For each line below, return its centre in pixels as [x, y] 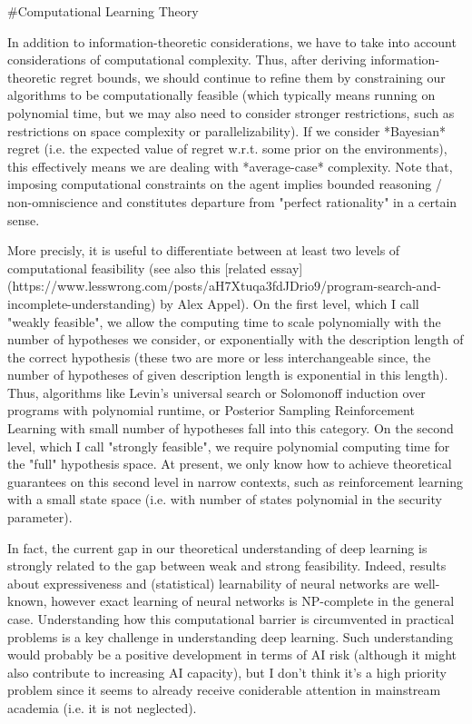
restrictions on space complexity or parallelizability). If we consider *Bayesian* [226, 130]
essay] [287, 268]
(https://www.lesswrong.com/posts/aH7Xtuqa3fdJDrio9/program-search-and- [224, 286]
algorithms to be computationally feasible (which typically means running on [221, 95]
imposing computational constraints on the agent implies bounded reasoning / [225, 184]
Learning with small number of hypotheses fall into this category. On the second [231, 428]
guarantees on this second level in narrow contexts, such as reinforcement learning [235, 481]
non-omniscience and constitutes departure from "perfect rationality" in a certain [232, 201]
